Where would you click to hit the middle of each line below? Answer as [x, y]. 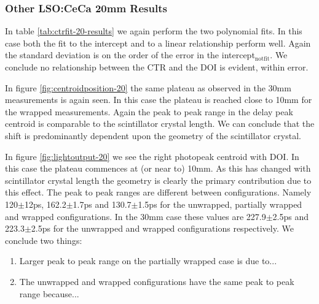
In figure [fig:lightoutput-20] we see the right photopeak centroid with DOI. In [152, 156]
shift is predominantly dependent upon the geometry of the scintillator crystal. [153, 135]
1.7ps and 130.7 [102, 204]
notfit [262, 59]
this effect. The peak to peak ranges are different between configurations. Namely [158, 192]
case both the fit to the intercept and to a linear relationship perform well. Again [158, 43]
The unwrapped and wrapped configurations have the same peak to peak [157, 281]
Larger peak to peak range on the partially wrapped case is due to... [148, 261]
